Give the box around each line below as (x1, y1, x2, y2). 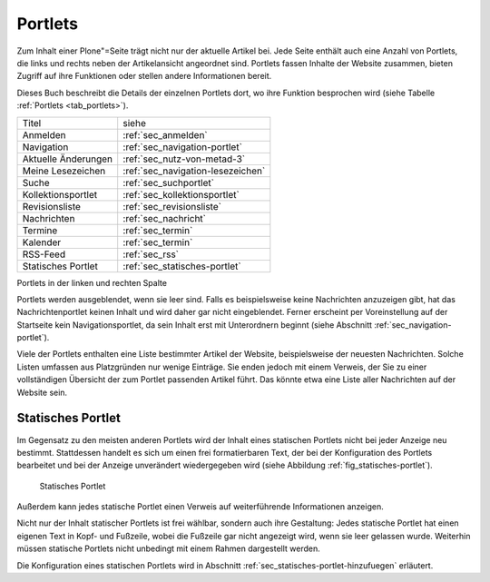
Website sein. (16, 387, 68, 398)
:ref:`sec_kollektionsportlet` (122, 188, 240, 201)
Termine (22, 223, 58, 236)
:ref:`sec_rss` (122, 248, 179, 261)
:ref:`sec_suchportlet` (122, 176, 215, 189)
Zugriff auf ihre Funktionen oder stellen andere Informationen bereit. (16, 71, 272, 82)
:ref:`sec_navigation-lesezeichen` (122, 164, 266, 177)
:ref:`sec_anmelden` (122, 128, 208, 141)
